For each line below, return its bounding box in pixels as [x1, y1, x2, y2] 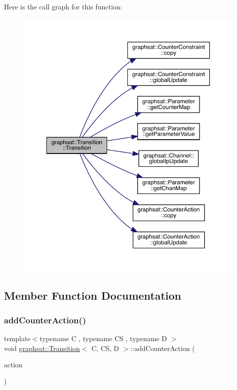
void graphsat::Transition [4, 343, 80, 353]
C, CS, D [91, 343, 119, 353]
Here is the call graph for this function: [4, 1, 122, 11]
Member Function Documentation [4, 288, 182, 303]
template [4, 333, 31, 343]
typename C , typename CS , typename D [39, 333, 167, 343]
